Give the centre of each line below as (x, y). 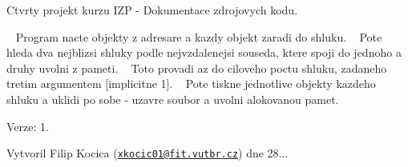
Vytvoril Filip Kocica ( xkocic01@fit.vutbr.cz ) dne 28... (147, 153)
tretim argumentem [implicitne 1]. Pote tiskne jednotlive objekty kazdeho (191, 83)
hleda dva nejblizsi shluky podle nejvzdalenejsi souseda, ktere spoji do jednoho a (204, 52)
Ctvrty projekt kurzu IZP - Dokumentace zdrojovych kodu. (152, 10)
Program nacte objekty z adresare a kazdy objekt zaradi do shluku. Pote (199, 36)
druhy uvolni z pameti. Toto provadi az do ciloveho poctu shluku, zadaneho (197, 68)
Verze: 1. (28, 126)
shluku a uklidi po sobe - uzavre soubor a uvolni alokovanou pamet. (173, 99)
